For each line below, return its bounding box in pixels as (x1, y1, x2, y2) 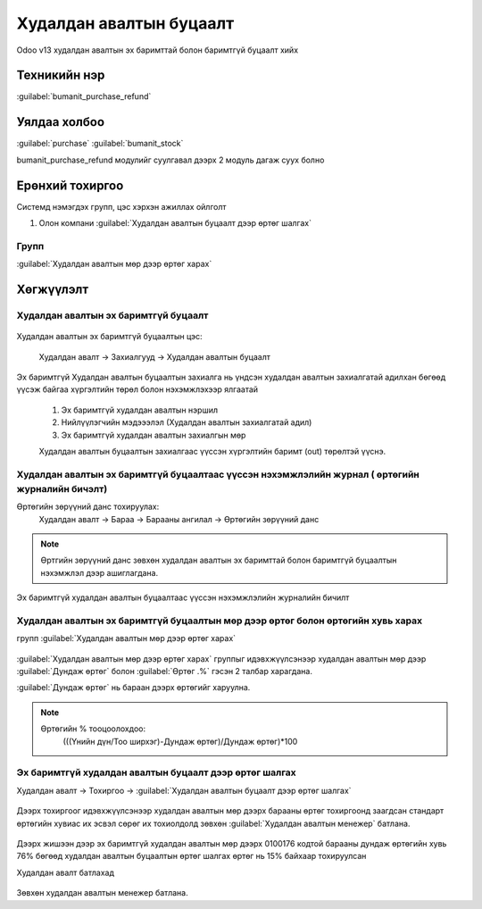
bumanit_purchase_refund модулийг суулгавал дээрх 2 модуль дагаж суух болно (16, 154, 325, 165)
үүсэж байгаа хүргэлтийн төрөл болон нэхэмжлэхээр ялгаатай (16, 384, 259, 395)
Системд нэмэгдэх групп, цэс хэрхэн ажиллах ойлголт (16, 201, 227, 212)
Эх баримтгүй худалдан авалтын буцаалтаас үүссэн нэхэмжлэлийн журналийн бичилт (16, 592, 350, 603)
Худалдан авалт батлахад (16, 867, 115, 878)
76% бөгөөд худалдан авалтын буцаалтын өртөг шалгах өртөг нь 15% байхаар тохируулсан (16, 851, 367, 862)
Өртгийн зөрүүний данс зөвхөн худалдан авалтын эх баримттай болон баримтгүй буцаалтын (40, 555, 397, 566)
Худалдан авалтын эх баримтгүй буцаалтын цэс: (16, 331, 203, 342)
